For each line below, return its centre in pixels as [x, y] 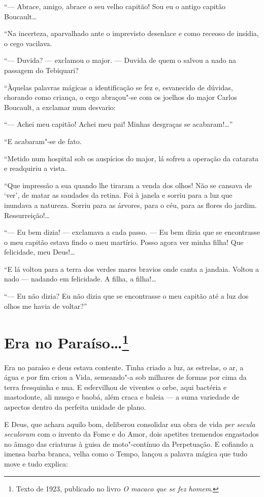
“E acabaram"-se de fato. [43, 141]
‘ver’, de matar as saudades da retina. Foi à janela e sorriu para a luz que [118, 195]
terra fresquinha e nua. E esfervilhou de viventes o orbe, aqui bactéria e [115, 387]
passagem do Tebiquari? [41, 70]
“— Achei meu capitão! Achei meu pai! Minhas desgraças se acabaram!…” [119, 124]
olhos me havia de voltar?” [46, 306]
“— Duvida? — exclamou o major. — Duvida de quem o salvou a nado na [120, 60]
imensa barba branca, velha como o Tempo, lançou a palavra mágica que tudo [126, 454]
